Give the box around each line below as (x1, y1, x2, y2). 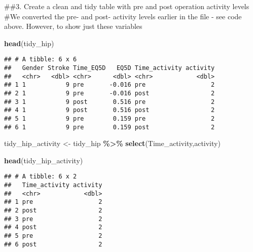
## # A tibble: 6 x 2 (4, 173, 77, 181)
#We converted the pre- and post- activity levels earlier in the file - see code (4, 11, 242, 21)
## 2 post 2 (4, 207, 102, 214)
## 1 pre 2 (4, 198, 102, 206)
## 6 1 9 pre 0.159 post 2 (4, 123, 215, 131)
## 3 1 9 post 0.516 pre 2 (4, 98, 215, 105)
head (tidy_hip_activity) (4, 155, 83, 165)
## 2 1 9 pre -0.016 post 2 (4, 90, 215, 97)
